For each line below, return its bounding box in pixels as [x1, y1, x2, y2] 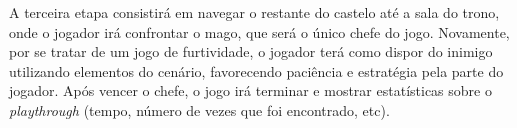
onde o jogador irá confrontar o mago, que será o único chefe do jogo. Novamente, [9, 21, 510, 42]
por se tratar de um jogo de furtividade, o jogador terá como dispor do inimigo [9, 41, 493, 62]
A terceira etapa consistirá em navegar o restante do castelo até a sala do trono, [9, 2, 500, 22]
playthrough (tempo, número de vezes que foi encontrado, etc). [9, 99, 390, 120]
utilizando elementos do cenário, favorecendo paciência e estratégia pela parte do [9, 60, 504, 81]
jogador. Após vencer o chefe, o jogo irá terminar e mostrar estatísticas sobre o [9, 80, 492, 101]
